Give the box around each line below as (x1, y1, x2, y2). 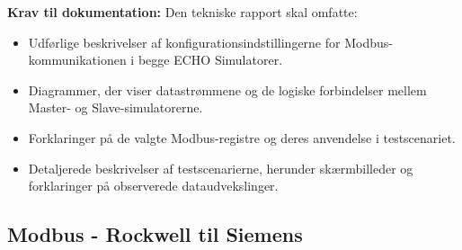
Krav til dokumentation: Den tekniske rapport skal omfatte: (7, 3, 358, 21)
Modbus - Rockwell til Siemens (7, 220, 303, 248)
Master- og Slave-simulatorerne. (28, 98, 203, 117)
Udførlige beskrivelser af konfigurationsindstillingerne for (28, 32, 341, 51)
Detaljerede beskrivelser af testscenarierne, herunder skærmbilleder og (28, 158, 413, 177)
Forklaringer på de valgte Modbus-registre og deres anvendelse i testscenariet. (28, 128, 456, 147)
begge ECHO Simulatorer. (138, 50, 283, 69)
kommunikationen (28, 50, 127, 69)
